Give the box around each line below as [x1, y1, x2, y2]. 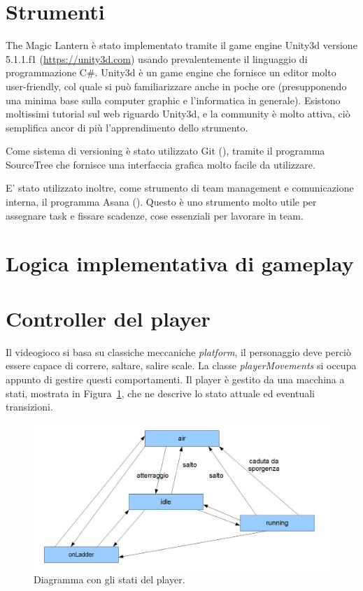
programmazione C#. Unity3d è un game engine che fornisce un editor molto [6, 65, 336, 80]
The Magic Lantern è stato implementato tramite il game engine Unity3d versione [6, 38, 357, 52]
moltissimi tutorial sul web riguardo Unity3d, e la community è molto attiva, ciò [6, 106, 350, 121]
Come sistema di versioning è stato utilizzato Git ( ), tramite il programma [6, 143, 325, 158]
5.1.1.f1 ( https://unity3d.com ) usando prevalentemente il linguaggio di [6, 51, 308, 66]
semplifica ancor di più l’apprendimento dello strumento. [6, 120, 248, 134]
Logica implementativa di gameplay [6, 249, 354, 278]
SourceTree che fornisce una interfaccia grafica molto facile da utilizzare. [6, 157, 315, 171]
